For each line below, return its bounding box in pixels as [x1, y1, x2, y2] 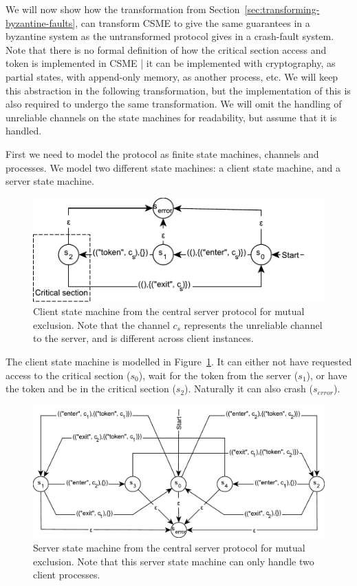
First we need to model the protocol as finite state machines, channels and [6, 146, 319, 161]
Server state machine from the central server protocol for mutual [33, 540, 305, 554]
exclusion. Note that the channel [33, 317, 170, 332]
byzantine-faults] [6, 15, 76, 30]
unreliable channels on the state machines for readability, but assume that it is [6, 110, 337, 124]
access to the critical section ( [6, 367, 131, 382]
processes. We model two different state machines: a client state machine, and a [6, 160, 340, 174]
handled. [6, 123, 42, 138]
